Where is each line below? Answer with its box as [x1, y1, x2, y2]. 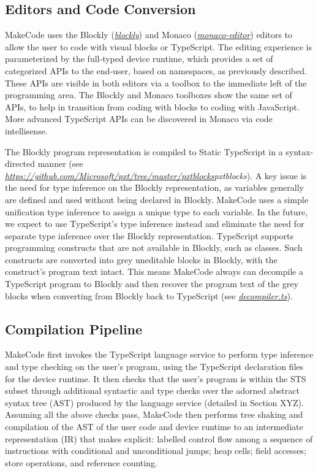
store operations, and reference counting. [5, 456, 157, 469]
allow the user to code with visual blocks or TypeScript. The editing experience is [5, 40, 312, 53]
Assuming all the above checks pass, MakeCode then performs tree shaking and [5, 408, 303, 421]
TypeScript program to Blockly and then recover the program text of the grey [5, 277, 298, 290]
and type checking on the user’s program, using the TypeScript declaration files [5, 360, 304, 373]
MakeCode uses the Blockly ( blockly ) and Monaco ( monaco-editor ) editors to [5, 28, 292, 41]
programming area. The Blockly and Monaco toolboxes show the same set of [5, 88, 292, 101]
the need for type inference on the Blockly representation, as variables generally [5, 181, 304, 194]
